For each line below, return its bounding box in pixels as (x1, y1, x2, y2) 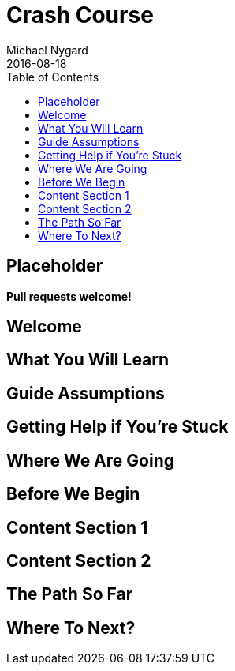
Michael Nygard (6, 43, 88, 57)
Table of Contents (6, 69, 99, 84)
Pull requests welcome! (6, 289, 132, 303)
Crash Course (6, 2, 154, 28)
